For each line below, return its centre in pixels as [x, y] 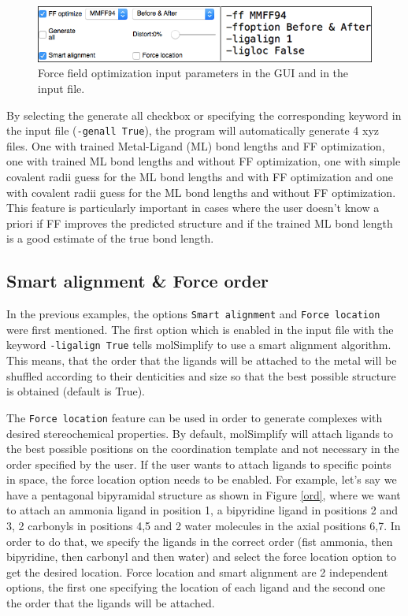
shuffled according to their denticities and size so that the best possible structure [201, 375]
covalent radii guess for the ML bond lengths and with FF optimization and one [200, 176]
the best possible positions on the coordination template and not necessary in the [203, 449]
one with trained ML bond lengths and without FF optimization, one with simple [204, 161]
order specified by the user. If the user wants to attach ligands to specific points [199, 464]
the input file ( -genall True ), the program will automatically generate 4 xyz [193, 130]
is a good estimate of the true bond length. [110, 238]
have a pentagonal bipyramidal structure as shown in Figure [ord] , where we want [204, 494]
